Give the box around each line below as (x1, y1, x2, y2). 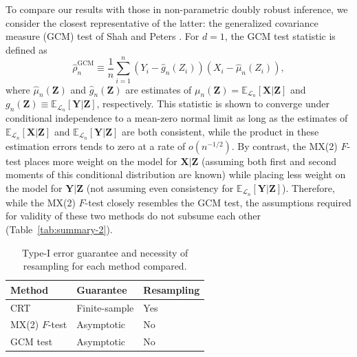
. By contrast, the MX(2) (231, 138, 338, 153)
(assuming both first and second (202, 153, 337, 168)
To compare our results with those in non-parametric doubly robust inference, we (6, 2, 348, 16)
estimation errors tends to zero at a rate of (6, 138, 186, 153)
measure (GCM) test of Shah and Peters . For (6, 29, 199, 43)
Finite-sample (76, 300, 134, 314)
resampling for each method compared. (23, 259, 187, 273)
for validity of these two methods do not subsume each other (6, 208, 261, 223)
